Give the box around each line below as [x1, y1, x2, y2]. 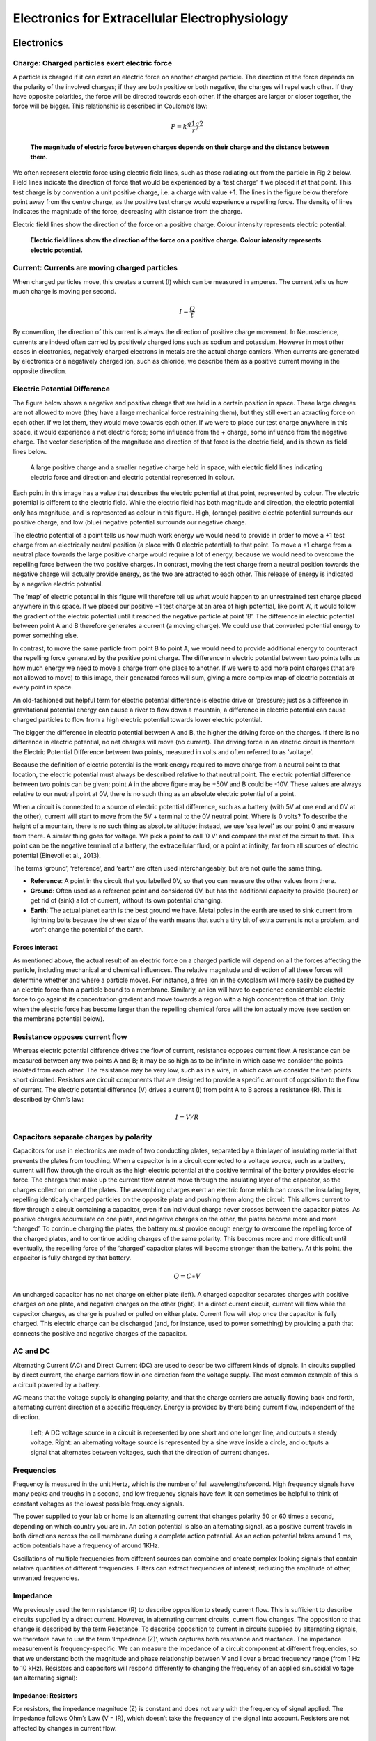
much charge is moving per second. [13, 288, 116, 296]
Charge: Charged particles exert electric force [13, 58, 173, 68]
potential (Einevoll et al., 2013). [13, 851, 101, 859]
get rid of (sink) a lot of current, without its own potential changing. [30, 896, 223, 905]
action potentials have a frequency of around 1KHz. [13, 1541, 160, 1549]
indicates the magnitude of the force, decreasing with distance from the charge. [13, 208, 243, 216]
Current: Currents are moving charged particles [13, 263, 178, 273]
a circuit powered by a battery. [13, 1380, 101, 1389]
